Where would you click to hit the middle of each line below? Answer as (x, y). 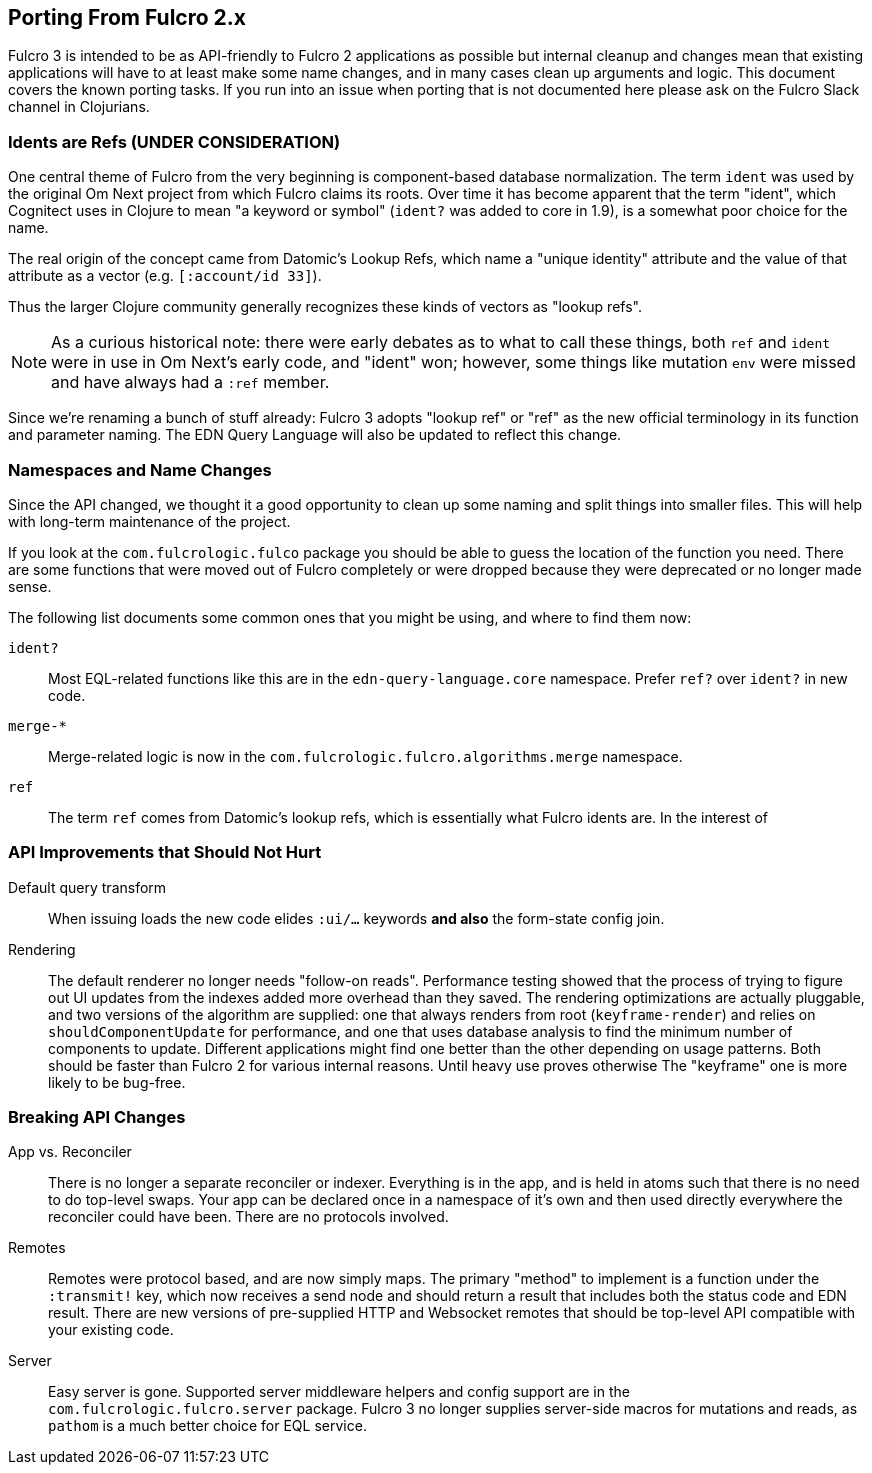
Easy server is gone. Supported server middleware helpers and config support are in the (339, 1392)
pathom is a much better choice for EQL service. (207, 1426)
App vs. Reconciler (70, 1152)
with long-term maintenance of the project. (149, 521)
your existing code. (111, 1330)
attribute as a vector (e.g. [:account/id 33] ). (165, 276)
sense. (30, 586)
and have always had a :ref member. (190, 382)
